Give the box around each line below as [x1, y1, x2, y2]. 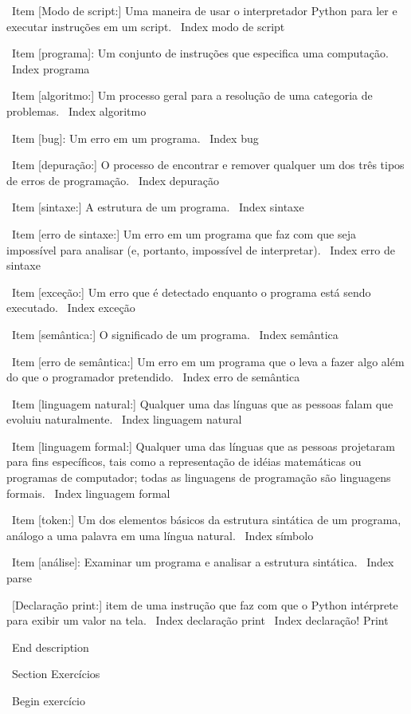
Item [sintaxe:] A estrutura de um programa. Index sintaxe [11, 199, 304, 215]
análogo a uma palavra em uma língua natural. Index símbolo [6, 527, 314, 543]
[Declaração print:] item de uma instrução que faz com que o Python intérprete [11, 596, 398, 613]
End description [11, 638, 89, 655]
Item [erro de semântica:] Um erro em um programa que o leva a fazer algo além [11, 353, 405, 369]
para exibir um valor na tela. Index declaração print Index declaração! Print [6, 612, 389, 629]
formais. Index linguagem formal [6, 484, 170, 501]
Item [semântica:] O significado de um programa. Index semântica [11, 325, 339, 342]
